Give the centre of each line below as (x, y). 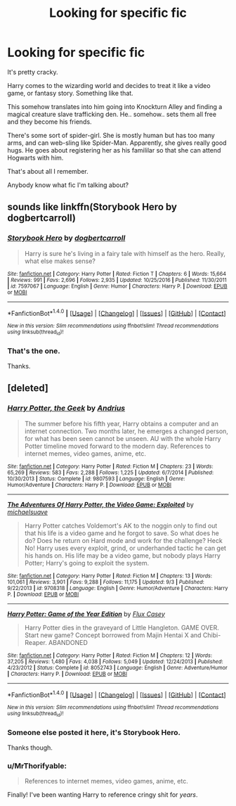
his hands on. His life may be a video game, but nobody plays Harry (123, 555)
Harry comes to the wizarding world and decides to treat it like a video (109, 85)
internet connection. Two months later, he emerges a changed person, (126, 431)
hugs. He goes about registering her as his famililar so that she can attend (114, 150)
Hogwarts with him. (35, 158)
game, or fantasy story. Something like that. (70, 93)
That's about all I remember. (48, 171)
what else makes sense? (60, 261)
